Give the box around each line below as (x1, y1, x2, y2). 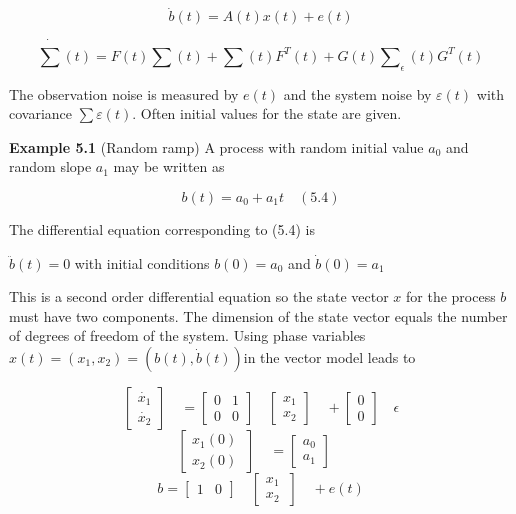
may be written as (113, 156, 225, 177)
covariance (9, 103, 73, 124)
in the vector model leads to (243, 346, 416, 367)
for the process (406, 286, 496, 307)
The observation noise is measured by (9, 83, 239, 104)
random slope (9, 156, 92, 177)
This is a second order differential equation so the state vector (9, 286, 389, 307)
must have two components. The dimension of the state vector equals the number (9, 305, 508, 326)
